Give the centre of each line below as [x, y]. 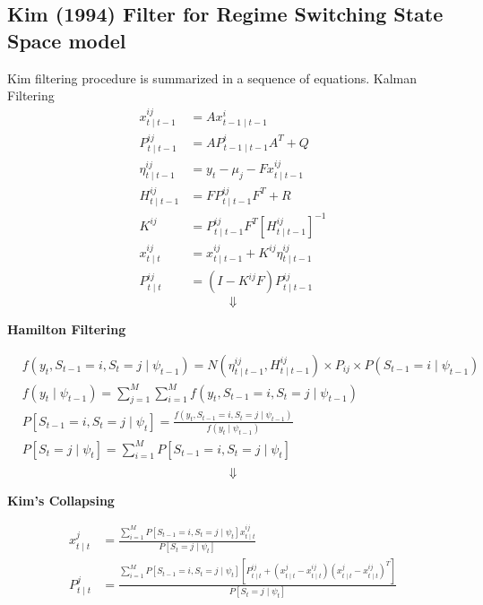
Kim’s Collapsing [61, 500]
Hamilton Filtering [67, 329]
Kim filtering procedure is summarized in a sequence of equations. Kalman [212, 78]
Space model [67, 40]
